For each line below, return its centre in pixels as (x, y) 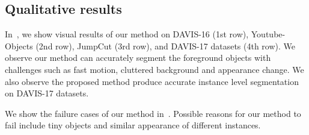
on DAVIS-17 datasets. (47, 93)
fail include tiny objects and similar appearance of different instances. (133, 125)
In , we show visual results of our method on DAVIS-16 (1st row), (127, 34)
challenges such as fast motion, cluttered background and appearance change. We (154, 69)
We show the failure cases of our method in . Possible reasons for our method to (153, 113)
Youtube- (268, 34)
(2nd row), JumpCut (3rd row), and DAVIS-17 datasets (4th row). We (166, 46)
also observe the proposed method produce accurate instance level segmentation (152, 81)
